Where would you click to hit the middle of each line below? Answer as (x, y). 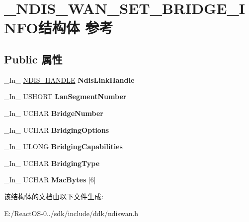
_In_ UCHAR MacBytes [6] (50, 180)
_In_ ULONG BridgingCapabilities (63, 146)
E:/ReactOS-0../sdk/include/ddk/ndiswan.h (71, 213)
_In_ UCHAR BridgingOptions (57, 130)
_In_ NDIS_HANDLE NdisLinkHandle (69, 80)
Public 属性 (33, 59)
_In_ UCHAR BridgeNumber (54, 113)
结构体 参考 (76, 28)
